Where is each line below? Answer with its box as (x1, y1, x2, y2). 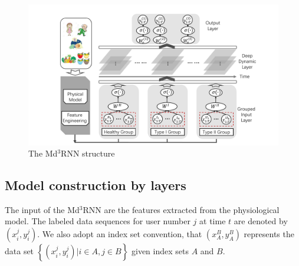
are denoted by (234, 215, 288, 227)
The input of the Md (5, 203, 80, 215)
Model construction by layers (5, 176, 186, 194)
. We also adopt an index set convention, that (37, 228, 202, 240)
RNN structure (61, 147, 115, 159)
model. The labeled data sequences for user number (5, 215, 190, 227)
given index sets (131, 245, 189, 257)
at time (199, 215, 226, 227)
